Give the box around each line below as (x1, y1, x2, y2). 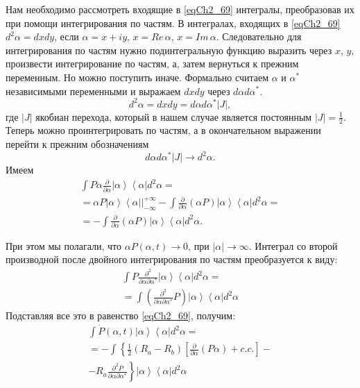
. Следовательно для (216, 29, 302, 44)
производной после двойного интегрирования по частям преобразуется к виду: (6, 252, 338, 267)
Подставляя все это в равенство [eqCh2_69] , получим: (6, 308, 236, 323)
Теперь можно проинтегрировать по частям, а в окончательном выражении (6, 123, 321, 137)
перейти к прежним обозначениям (6, 137, 149, 151)
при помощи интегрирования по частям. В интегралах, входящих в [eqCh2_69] (6, 15, 341, 30)
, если (54, 29, 79, 44)
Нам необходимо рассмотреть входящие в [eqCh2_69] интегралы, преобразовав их (6, 2, 354, 16)
